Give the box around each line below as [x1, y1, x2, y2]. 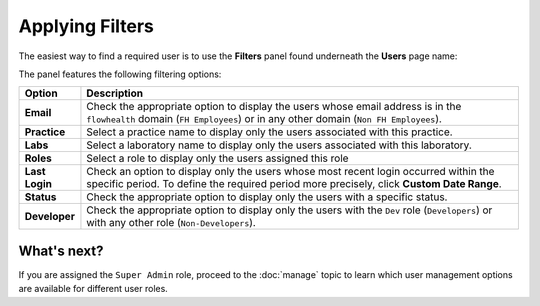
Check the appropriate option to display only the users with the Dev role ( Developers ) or [86, 203, 493, 217]
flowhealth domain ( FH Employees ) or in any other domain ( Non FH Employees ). [86, 112, 442, 126]
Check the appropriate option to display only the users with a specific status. [86, 190, 448, 204]
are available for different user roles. [18, 283, 169, 295]
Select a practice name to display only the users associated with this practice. [86, 125, 454, 139]
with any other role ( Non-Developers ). [86, 216, 257, 230]
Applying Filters [18, 15, 155, 37]
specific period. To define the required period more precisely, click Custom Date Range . [86, 177, 502, 191]
